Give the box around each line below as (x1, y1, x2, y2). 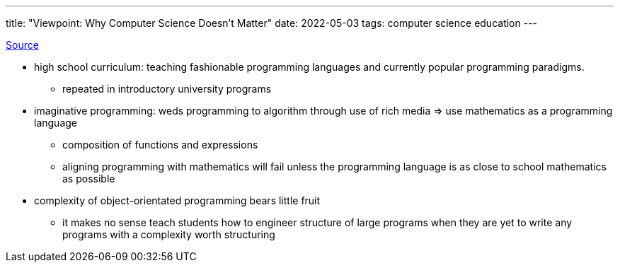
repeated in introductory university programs (62, 83, 272, 95)
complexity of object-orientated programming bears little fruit (34, 194, 321, 206)
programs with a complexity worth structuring (62, 228, 275, 240)
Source (6, 39, 39, 51)
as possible (62, 173, 115, 185)
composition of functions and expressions (62, 139, 258, 151)
